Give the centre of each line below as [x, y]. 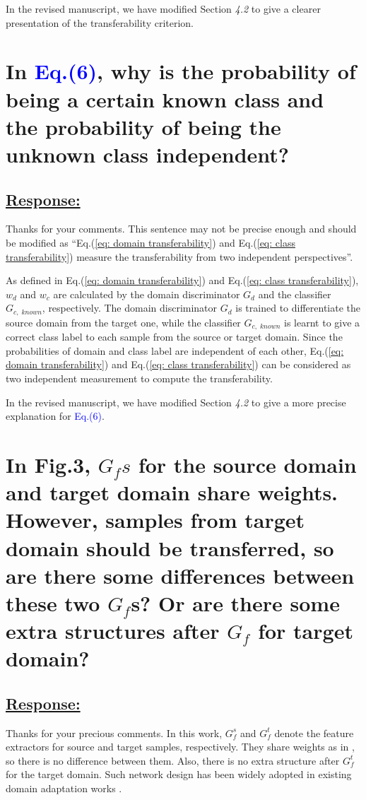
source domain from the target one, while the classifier [123, 322]
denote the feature [314, 733]
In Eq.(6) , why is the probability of [181, 71]
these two [53, 602]
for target [306, 631]
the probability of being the [143, 126]
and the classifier [295, 294]
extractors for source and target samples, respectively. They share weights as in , [180, 747]
